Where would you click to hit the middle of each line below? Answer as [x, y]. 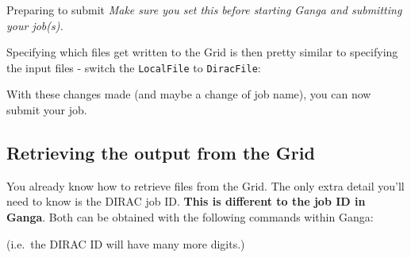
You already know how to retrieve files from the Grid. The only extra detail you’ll [205, 185]
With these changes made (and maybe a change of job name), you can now [189, 94]
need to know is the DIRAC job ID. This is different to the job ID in [186, 201]
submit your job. [47, 110]
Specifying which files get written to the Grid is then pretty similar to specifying [202, 52]
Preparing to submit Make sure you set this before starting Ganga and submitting [204, 10]
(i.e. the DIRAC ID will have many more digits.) [126, 243]
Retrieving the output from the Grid [161, 153]
